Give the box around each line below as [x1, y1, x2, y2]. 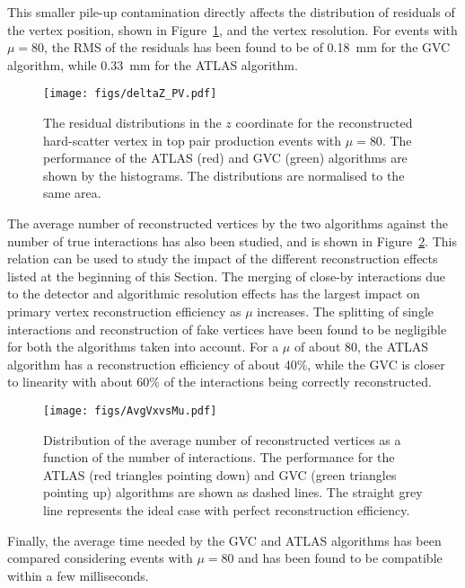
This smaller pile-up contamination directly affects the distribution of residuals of [7, 3, 455, 21]
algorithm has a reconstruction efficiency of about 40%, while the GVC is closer [7, 354, 445, 373]
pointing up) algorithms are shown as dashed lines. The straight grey [43, 483, 423, 502]
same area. [43, 183, 101, 202]
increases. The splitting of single [257, 301, 434, 320]
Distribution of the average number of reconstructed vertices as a [43, 430, 401, 449]
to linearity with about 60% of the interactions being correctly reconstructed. [7, 372, 432, 391]
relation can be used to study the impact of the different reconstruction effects [7, 249, 438, 268]
